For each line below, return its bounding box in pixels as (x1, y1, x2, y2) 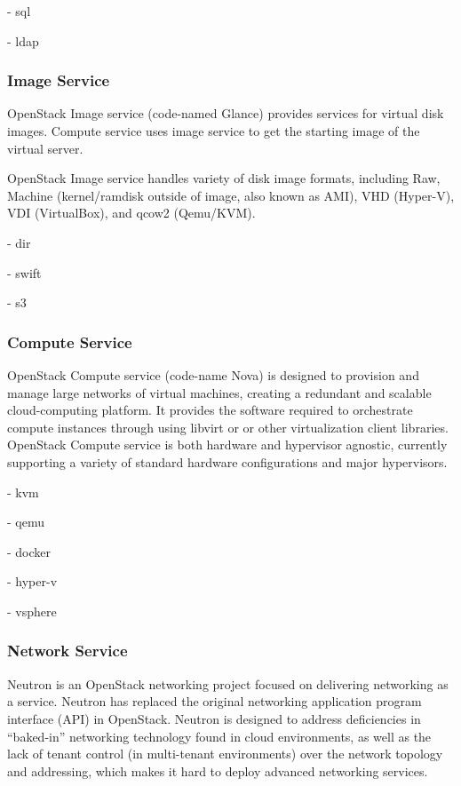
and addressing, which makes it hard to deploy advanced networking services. (7, 761, 428, 780)
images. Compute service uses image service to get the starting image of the (7, 122, 420, 139)
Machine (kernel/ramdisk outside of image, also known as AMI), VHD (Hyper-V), (7, 186, 455, 204)
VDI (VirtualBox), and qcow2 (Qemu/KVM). (7, 203, 256, 222)
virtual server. (7, 139, 83, 157)
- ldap (7, 31, 39, 50)
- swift (7, 263, 42, 282)
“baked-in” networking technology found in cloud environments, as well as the (7, 726, 432, 745)
